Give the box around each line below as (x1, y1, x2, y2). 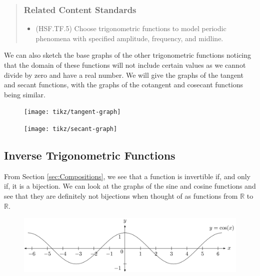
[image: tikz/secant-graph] (24, 125, 117, 133)
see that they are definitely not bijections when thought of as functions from (4, 191, 238, 201)
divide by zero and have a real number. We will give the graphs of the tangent (4, 69, 243, 80)
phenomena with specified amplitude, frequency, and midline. (35, 33, 223, 43)
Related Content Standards (23, 3, 136, 16)
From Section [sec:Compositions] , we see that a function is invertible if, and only (4, 171, 251, 181)
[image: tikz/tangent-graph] (24, 108, 121, 116)
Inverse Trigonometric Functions (4, 148, 175, 163)
